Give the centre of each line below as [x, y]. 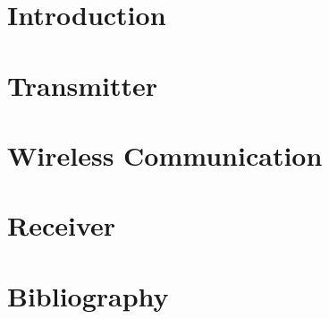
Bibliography [88, 295]
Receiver [62, 225]
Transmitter [83, 85]
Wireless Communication [165, 155]
